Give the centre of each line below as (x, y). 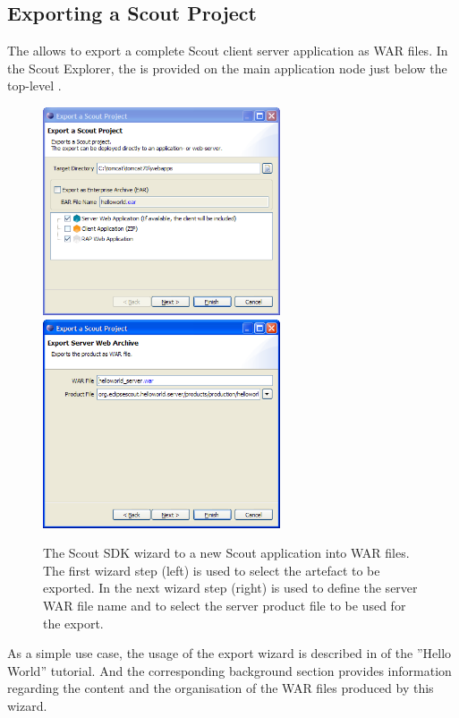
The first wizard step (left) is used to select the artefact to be (212, 570)
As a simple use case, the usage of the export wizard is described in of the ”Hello (229, 653)
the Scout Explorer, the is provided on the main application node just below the (227, 68)
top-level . (34, 85)
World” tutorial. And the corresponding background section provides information (229, 670)
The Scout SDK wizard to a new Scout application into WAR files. (226, 553)
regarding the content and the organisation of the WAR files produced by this (221, 688)
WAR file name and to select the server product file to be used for (225, 605)
